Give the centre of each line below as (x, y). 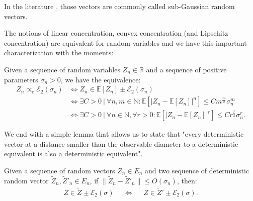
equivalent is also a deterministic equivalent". (73, 154)
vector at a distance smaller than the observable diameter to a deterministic (121, 143)
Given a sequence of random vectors (60, 171)
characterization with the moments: (59, 53)
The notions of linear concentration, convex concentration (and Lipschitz (116, 33)
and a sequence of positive (186, 69)
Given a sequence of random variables (62, 69)
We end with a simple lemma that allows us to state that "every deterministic (124, 134)
